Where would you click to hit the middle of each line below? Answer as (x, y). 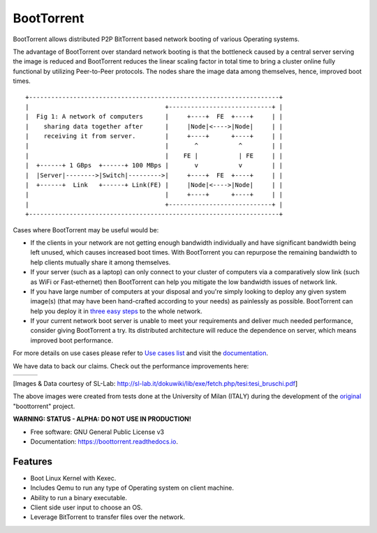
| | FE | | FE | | (154, 156)
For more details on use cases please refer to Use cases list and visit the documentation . (141, 353)
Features (32, 461)
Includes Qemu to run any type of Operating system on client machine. (132, 488)
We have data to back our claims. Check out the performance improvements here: (131, 366)
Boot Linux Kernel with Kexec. (73, 478)
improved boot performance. (72, 340)
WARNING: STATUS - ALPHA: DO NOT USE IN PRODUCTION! (102, 419)
